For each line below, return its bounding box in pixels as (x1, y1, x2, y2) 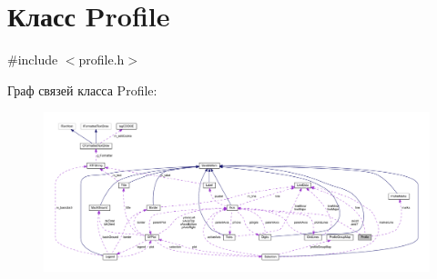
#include (7, 50, 58, 69)
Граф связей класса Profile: (7, 80, 158, 99)
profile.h (78, 50, 125, 69)
